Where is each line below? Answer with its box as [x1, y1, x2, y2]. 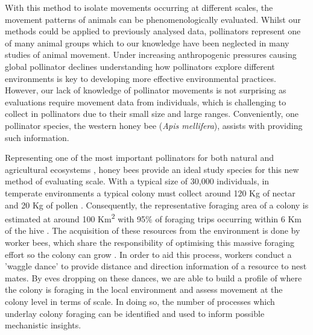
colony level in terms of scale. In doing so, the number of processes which [5, 295, 275, 307]
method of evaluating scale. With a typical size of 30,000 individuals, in [5, 175, 270, 187]
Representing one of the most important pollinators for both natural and [5, 151, 274, 164]
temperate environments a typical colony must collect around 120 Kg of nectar [5, 186, 296, 199]
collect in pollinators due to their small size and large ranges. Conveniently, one [5, 107, 299, 120]
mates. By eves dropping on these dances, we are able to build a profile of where [5, 271, 302, 284]
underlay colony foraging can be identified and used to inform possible [5, 307, 265, 319]
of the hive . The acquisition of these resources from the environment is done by [5, 224, 300, 237]
